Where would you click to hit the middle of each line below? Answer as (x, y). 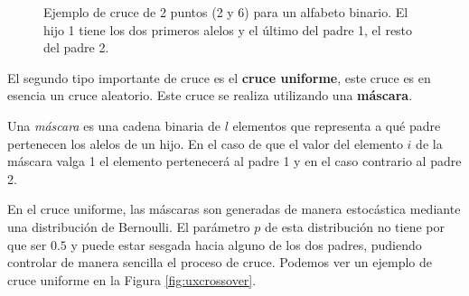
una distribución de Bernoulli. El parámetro (129, 226)
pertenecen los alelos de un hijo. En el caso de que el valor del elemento (205, 143)
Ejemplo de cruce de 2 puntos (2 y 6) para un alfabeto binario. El (226, 12)
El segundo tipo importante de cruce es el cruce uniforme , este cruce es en (219, 77)
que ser (27, 244)
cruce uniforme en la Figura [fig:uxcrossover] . (132, 279)
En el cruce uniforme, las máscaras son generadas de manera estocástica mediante (234, 209)
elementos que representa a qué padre (337, 125)
